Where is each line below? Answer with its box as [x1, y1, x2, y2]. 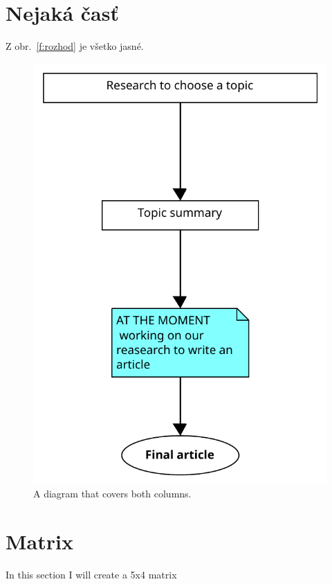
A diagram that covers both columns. [33, 486, 192, 501]
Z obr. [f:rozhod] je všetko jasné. [6, 39, 144, 53]
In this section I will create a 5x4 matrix [6, 567, 177, 581]
